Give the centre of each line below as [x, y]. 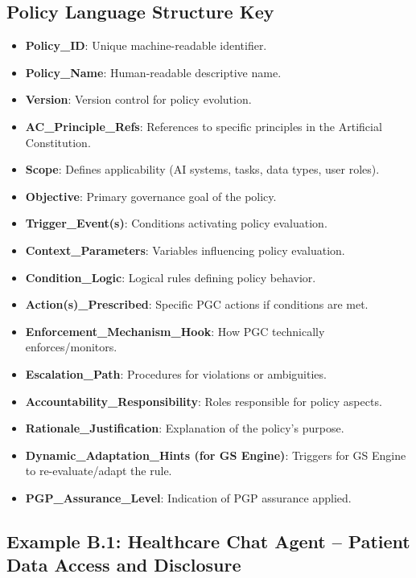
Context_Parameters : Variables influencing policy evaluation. [185, 250]
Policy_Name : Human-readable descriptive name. [153, 72]
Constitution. [58, 142]
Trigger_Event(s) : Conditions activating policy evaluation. [176, 223]
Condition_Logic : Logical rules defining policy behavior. [171, 277]
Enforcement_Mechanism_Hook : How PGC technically [175, 331]
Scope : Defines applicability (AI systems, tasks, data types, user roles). [202, 169]
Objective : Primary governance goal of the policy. [151, 196]
